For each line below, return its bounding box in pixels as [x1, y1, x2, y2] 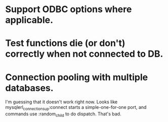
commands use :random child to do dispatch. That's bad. [5, 111, 121, 118]
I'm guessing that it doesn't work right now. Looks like [5, 99, 118, 105]
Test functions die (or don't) [5, 37, 125, 49]
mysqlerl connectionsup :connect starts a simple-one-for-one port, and [5, 104, 147, 112]
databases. [5, 82, 54, 94]
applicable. [5, 14, 54, 26]
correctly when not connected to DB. [5, 48, 163, 60]
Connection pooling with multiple [5, 71, 148, 83]
